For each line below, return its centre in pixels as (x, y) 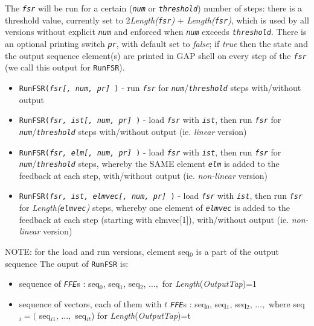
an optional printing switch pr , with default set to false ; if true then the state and (156, 43)
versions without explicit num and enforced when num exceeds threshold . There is (156, 32)
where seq (287, 303)
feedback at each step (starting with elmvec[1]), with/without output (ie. (154, 219)
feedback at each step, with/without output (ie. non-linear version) (143, 175)
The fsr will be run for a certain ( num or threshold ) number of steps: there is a (154, 8)
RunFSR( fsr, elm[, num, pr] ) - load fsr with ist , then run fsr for (150, 152)
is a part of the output (237, 251)
